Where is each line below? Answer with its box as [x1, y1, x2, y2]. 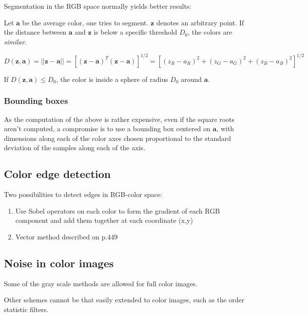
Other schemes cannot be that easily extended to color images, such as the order [4, 295, 245, 305]
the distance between [4, 27, 67, 37]
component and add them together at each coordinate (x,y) [15, 215, 193, 225]
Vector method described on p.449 [15, 232, 118, 242]
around [181, 74, 202, 84]
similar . [4, 36, 27, 46]
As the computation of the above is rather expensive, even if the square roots [4, 114, 235, 124]
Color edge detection [4, 166, 111, 181]
